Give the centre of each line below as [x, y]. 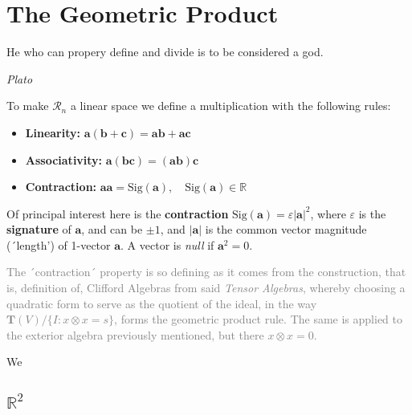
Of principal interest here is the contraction [118, 213]
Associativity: [64, 159]
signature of [39, 229]
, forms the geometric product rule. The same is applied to [258, 319]
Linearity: [53, 132]
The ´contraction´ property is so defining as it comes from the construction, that [206, 272]
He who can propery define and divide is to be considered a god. [165, 52]
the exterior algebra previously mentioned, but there [135, 334]
